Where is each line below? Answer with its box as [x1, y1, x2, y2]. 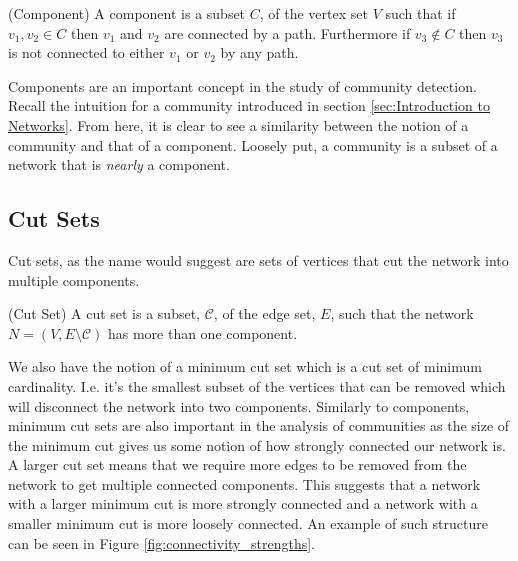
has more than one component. [107, 322, 298, 343]
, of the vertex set [259, 3, 368, 23]
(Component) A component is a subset [8, 3, 246, 23]
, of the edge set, [213, 303, 316, 324]
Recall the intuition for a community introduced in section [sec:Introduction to [8, 95, 490, 116]
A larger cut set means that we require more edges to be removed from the [8, 454, 467, 475]
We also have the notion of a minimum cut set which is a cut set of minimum [8, 356, 482, 377]
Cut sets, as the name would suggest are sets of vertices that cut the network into [8, 249, 509, 270]
